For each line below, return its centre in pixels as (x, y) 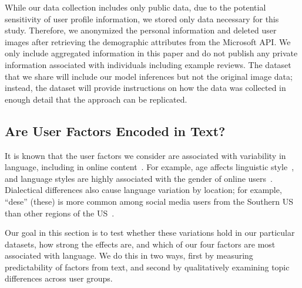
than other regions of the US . (60, 213)
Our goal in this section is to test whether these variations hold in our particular (150, 233)
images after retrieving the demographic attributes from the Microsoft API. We (148, 41)
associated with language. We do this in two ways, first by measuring (129, 255)
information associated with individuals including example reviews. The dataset (148, 64)
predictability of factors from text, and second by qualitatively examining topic (147, 267)
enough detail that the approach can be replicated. (96, 99)
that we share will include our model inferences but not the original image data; (149, 76)
